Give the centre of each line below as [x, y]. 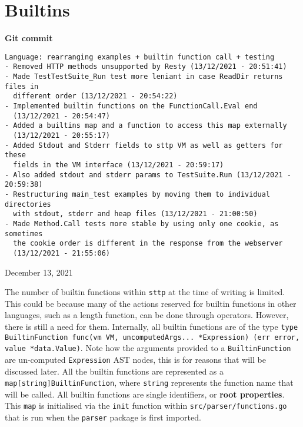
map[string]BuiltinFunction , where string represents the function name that [149, 383]
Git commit [29, 38]
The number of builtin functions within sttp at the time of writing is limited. [145, 292]
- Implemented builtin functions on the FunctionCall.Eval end [131, 106]
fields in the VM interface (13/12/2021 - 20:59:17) [119, 165]
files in [22, 86]
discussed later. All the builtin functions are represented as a [114, 371]
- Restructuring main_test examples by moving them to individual [138, 194]
